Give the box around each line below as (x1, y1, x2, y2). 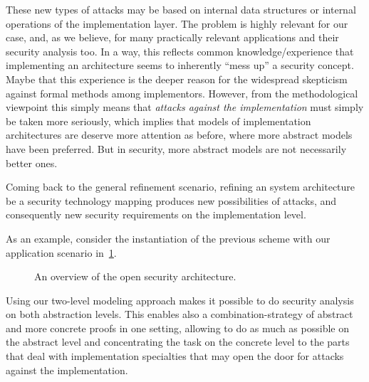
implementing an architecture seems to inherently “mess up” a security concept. (6, 58, 354, 73)
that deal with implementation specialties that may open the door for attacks (6, 349, 344, 364)
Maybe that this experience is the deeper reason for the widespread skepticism (6, 71, 348, 86)
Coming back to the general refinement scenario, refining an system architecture (6, 179, 355, 194)
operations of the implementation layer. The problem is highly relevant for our (6, 16, 348, 31)
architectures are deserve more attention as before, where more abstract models (6, 127, 353, 142)
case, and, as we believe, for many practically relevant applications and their (6, 30, 339, 45)
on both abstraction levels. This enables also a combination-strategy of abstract (6, 307, 353, 322)
